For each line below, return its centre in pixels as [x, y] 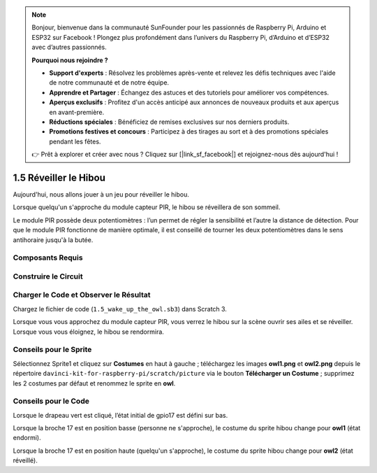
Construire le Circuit [48, 276]
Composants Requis [48, 257]
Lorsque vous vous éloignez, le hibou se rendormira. [88, 332]
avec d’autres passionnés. [69, 47]
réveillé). [25, 460]
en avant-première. [77, 112]
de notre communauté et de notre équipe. [109, 83]
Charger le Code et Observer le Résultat [82, 295]
